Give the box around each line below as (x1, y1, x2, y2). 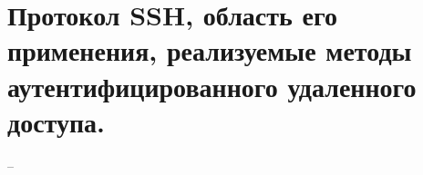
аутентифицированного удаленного (7, 67, 417, 104)
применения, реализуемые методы (7, 32, 412, 69)
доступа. (7, 102, 106, 140)
